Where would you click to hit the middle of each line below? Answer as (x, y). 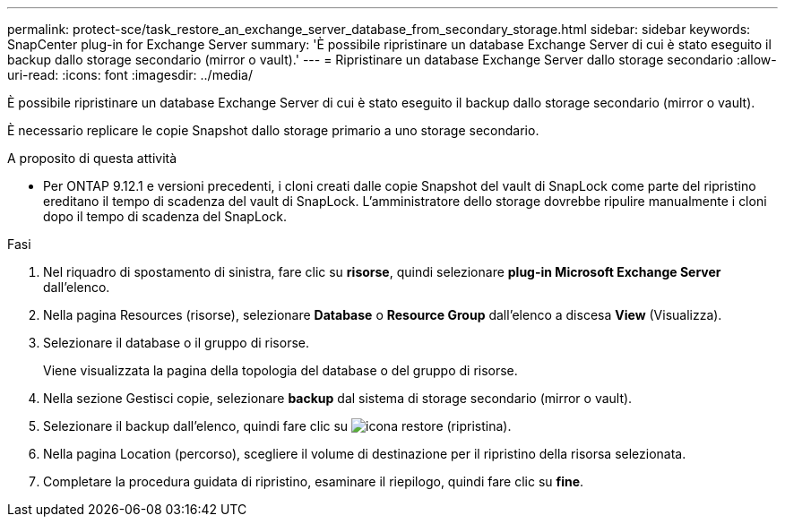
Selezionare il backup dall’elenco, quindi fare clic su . (277, 426)
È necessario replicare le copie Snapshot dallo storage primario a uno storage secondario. (273, 130)
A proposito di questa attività (92, 158)
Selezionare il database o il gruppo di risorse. (177, 343)
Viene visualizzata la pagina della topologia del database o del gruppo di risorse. (280, 370)
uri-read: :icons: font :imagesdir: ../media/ (130, 75)
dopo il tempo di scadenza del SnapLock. (165, 216)
